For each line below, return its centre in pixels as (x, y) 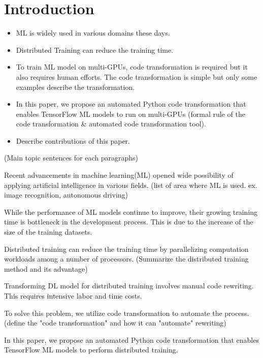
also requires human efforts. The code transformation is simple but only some (137, 76)
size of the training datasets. (48, 232)
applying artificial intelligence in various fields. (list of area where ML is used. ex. (131, 185)
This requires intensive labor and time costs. (73, 296)
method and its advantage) (46, 268)
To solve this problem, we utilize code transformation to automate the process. (127, 313)
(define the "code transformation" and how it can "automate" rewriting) (115, 323)
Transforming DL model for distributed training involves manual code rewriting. (129, 286)
